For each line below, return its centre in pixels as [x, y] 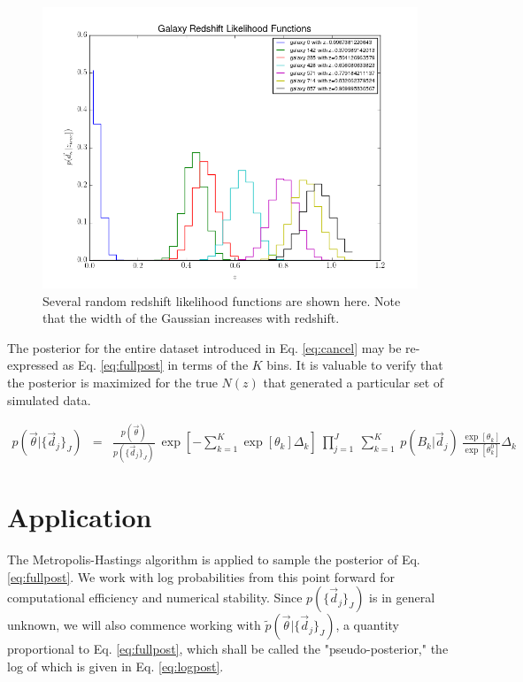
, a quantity [367, 625]
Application [80, 517]
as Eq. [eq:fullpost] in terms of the [155, 365]
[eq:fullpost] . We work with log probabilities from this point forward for [201, 576]
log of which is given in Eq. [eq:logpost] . [115, 666]
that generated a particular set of [354, 382]
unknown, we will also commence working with [134, 625]
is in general [402, 598]
